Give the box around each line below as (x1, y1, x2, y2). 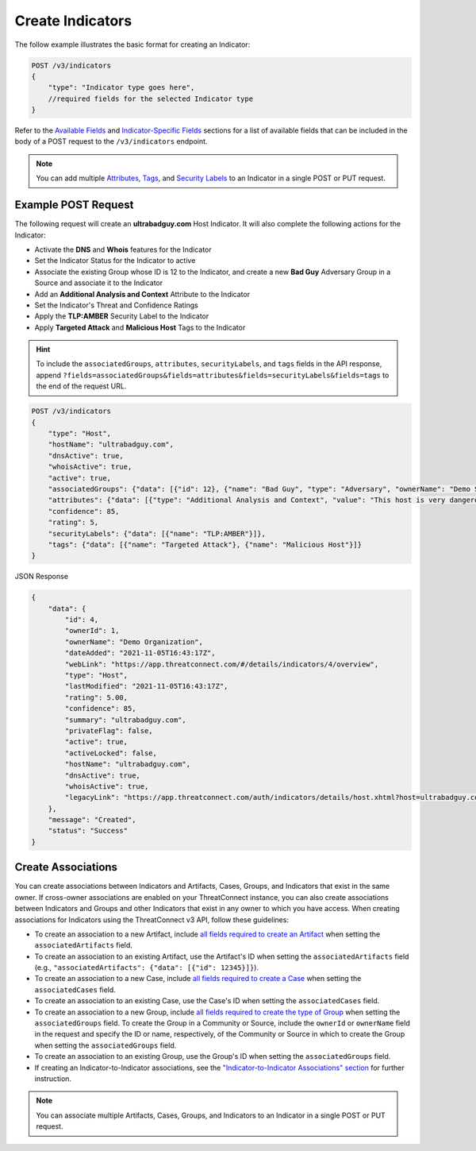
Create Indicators (14, 12, 132, 29)
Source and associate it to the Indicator (34, 278, 163, 288)
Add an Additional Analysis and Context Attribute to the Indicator (34, 289, 250, 299)
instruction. (34, 1074, 71, 1083)
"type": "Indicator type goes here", (48, 83, 195, 92)
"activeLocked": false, (64, 748, 158, 758)
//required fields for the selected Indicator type (48, 94, 254, 103)
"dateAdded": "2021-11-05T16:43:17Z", (64, 648, 216, 658)
